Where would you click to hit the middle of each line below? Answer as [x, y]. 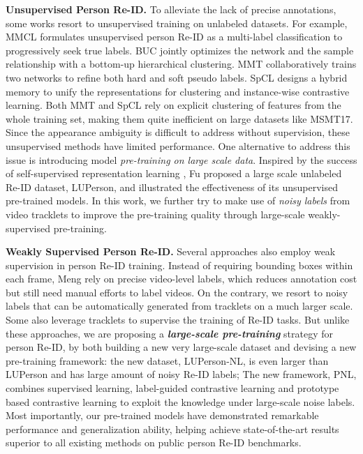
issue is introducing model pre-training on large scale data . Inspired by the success [181, 159]
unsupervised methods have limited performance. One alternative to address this [178, 145]
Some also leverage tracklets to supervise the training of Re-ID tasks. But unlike [178, 320]
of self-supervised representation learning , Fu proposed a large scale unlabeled [174, 173]
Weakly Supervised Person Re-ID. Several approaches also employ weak [171, 251]
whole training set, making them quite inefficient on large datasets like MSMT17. [179, 118]
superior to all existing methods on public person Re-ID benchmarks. [154, 442]
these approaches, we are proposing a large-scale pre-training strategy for [169, 333]
